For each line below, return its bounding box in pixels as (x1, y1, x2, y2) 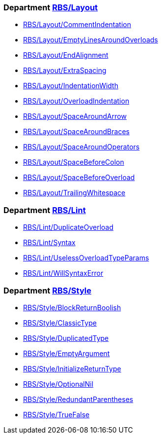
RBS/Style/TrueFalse (23, 410, 90, 419)
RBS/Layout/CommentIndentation (23, 20, 132, 29)
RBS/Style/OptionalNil (23, 379, 94, 388)
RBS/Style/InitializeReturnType (23, 364, 121, 373)
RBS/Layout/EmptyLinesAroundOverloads (23, 36, 158, 44)
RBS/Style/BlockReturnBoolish (23, 303, 121, 312)
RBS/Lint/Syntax (23, 238, 76, 247)
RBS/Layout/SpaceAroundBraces (23, 127, 130, 136)
